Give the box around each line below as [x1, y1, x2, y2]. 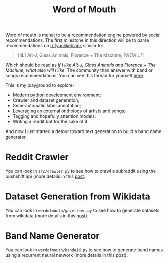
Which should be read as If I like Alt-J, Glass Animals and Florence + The [5, 62, 156, 68]
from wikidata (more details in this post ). [5, 213, 89, 219]
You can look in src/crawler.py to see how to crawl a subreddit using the [5, 168, 156, 174]
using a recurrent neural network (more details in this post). [5, 252, 128, 258]
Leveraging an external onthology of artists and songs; [12, 108, 126, 114]
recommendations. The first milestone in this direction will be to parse [5, 37, 149, 43]
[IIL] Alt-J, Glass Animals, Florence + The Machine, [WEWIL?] [17, 52, 144, 58]
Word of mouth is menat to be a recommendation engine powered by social [5, 32, 161, 38]
